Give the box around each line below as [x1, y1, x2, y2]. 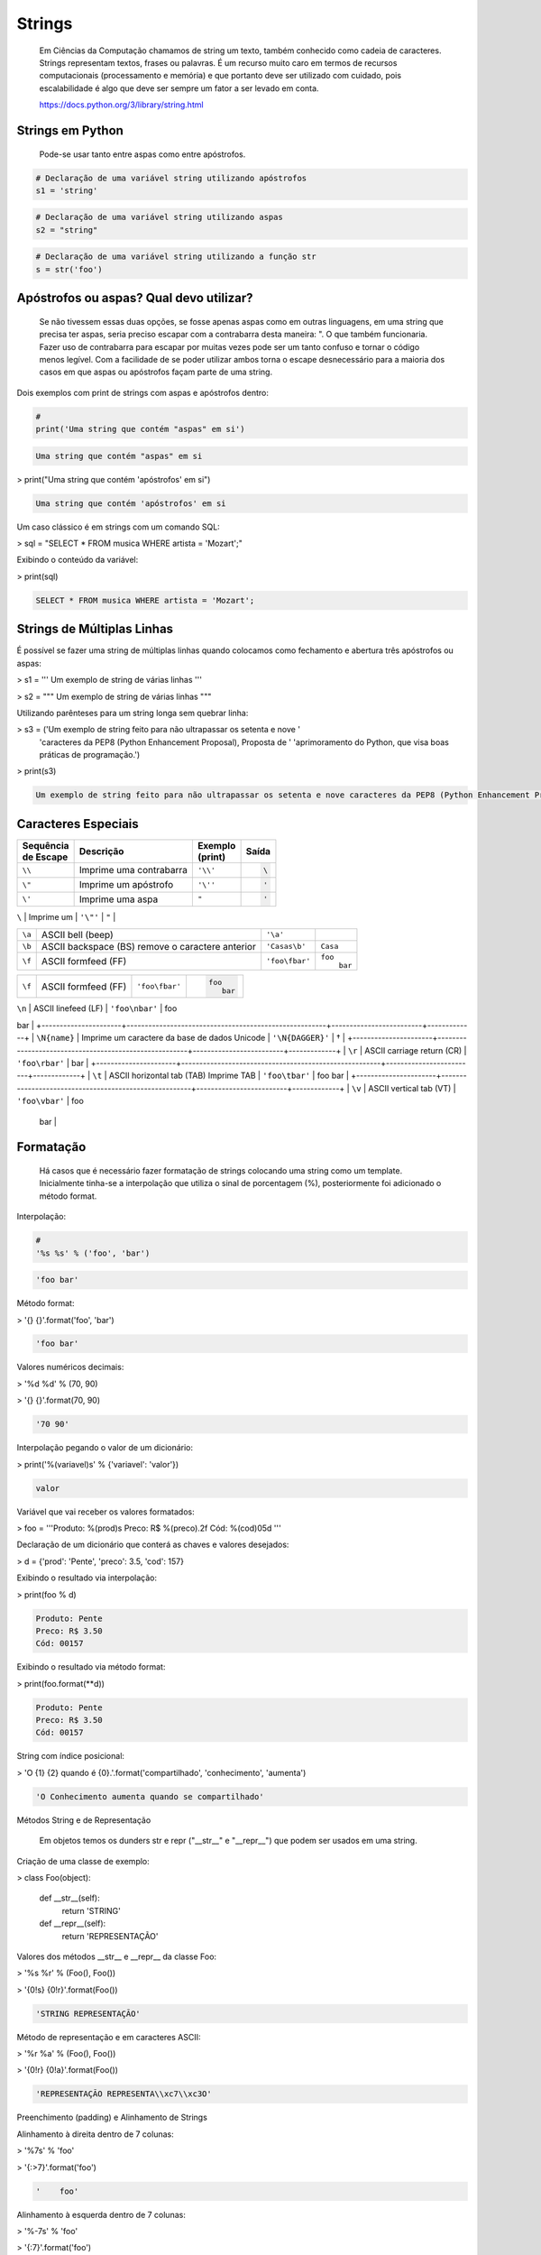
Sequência [22, 839, 69, 851]
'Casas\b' [266, 942, 307, 952]
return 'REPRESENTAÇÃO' [61, 1930, 159, 1941]
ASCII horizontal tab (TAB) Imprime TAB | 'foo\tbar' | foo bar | [108, 1070, 349, 1081]
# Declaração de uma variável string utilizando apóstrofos [35, 172, 307, 183]
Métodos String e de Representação [16, 1814, 151, 1826]
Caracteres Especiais [16, 816, 139, 832]
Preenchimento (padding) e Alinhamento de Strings [16, 2112, 207, 2123]
